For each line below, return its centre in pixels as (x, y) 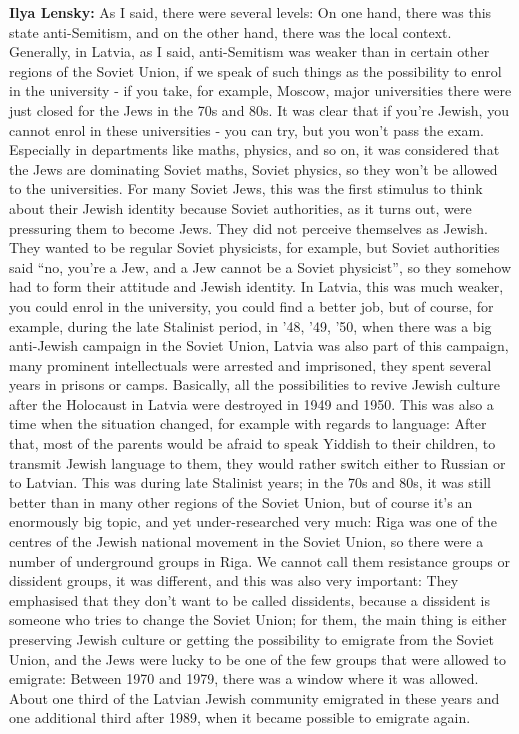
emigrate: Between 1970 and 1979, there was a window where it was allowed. (244, 678)
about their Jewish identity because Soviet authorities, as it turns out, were (240, 207)
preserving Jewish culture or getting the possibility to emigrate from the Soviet (251, 639)
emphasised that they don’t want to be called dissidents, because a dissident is (249, 599)
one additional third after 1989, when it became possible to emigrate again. (240, 717)
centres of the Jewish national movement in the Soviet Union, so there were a (246, 541)
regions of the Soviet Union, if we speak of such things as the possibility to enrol (255, 70)
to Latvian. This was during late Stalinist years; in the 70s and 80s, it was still (250, 482)
